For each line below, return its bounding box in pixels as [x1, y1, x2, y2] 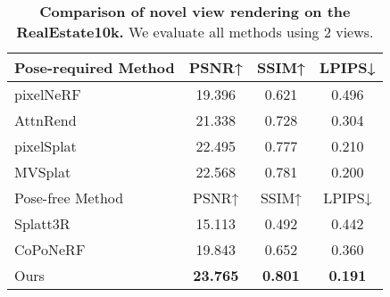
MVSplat [14, 161, 71, 182]
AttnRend [14, 110, 77, 130]
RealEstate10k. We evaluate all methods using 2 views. [16, 21, 374, 42]
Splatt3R [14, 213, 71, 234]
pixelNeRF [14, 84, 81, 104]
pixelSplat [14, 136, 77, 156]
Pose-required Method [14, 57, 175, 78]
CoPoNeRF [14, 239, 86, 260]
